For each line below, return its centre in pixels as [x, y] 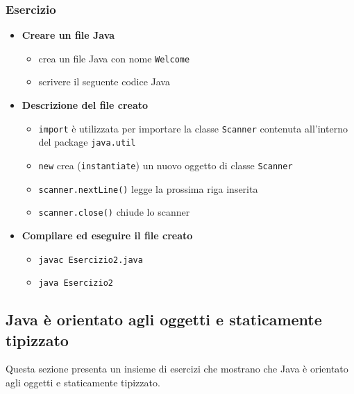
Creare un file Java [68, 35]
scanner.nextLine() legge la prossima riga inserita [148, 188]
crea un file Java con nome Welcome [114, 58]
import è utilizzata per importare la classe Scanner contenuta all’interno [193, 128]
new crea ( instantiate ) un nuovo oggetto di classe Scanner [166, 165]
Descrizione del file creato [85, 105]
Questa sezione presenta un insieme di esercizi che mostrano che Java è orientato [177, 369]
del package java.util [87, 142]
